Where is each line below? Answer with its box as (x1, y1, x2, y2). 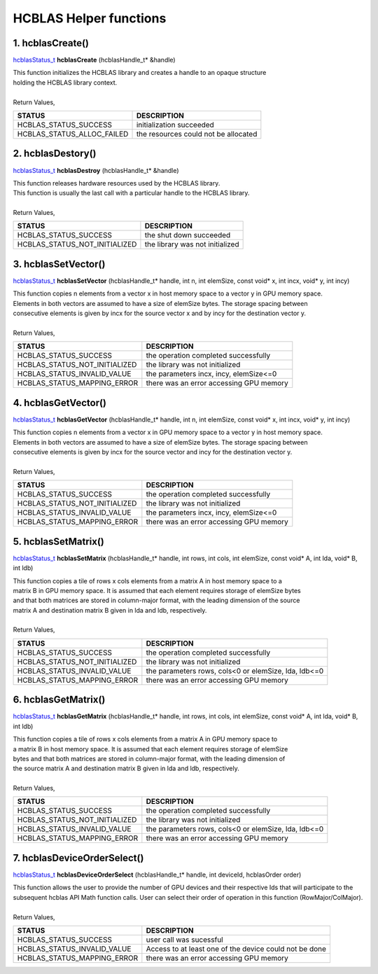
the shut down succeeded (144, 230, 231, 240)
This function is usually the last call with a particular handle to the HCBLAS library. (13, 189, 250, 197)
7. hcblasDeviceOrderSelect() (13, 851, 144, 864)
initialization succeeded (136, 120, 215, 130)
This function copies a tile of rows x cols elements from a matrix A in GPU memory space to (13, 735, 278, 744)
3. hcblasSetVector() (13, 258, 106, 270)
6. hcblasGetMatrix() (13, 694, 106, 706)
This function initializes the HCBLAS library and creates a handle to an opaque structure (13, 69, 267, 77)
